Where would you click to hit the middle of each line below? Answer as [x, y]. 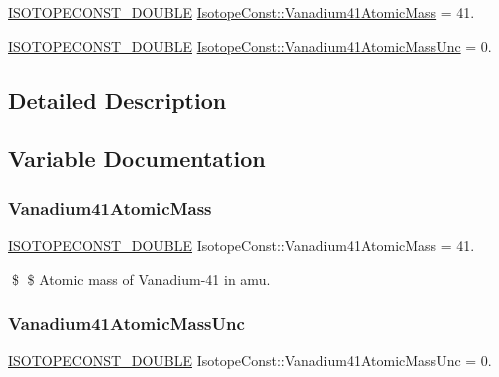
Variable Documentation [137, 158]
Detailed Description [117, 99]
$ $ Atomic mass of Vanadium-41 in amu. [141, 278]
